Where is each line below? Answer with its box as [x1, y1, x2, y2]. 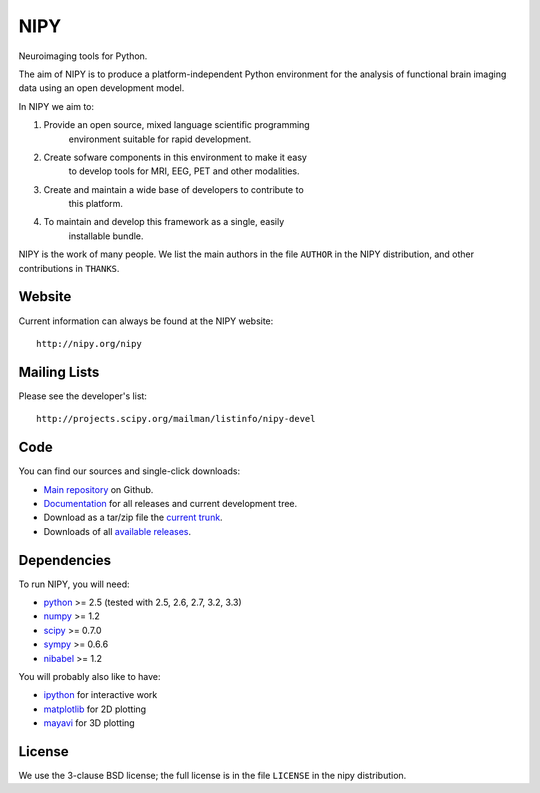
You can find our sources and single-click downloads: [18, 465, 240, 477]
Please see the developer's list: [18, 390, 147, 402]
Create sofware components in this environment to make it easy [43, 151, 307, 163]
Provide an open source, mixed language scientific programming [43, 119, 310, 131]
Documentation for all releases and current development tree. [43, 497, 298, 509]
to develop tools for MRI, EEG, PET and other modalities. [68, 165, 300, 177]
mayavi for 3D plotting [43, 717, 135, 729]
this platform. [68, 198, 124, 210]
